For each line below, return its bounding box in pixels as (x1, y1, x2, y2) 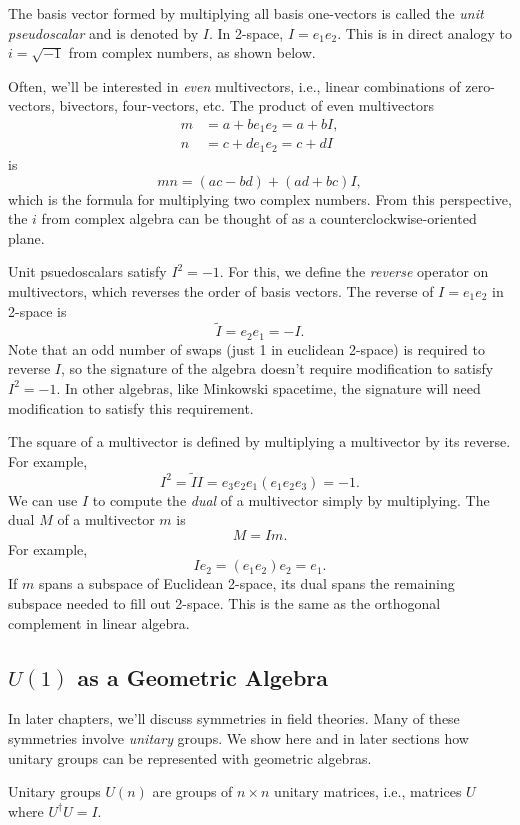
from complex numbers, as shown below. (68, 42, 316, 63)
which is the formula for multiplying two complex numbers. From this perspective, (8, 188, 512, 209)
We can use (8, 489, 78, 510)
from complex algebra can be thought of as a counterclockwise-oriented (41, 208, 477, 229)
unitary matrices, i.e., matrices (274, 781, 462, 802)
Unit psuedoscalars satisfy (8, 261, 167, 282)
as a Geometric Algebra (77, 661, 329, 692)
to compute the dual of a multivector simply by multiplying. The (92, 489, 490, 510)
